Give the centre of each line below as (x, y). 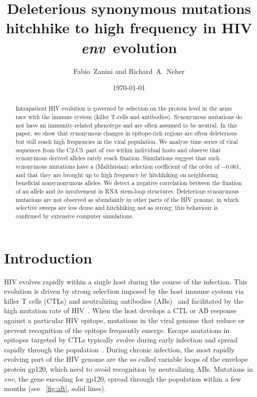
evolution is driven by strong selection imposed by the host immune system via (124, 291)
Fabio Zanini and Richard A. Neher (129, 71)
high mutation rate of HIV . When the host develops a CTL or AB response (120, 310)
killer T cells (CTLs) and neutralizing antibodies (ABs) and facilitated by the (124, 300)
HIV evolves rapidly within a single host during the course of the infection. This (126, 281)
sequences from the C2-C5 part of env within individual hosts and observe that (118, 150)
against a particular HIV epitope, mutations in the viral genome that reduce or (124, 320)
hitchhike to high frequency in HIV (129, 28)
